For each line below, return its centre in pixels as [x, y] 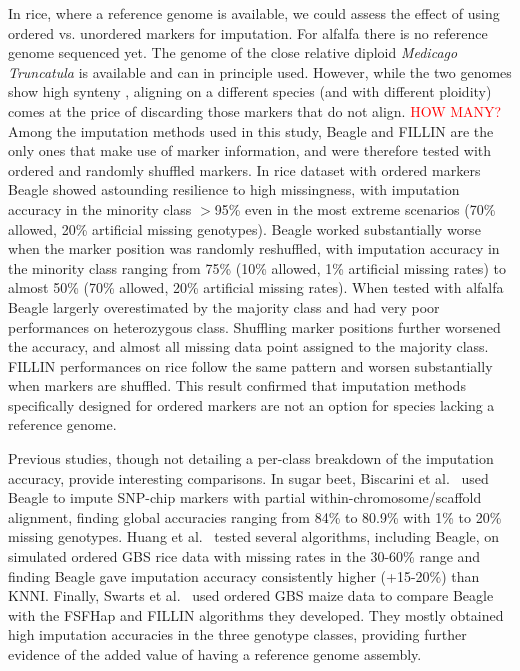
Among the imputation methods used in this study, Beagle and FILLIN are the [251, 130]
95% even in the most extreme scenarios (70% [355, 208]
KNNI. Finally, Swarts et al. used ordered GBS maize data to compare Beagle [251, 595]
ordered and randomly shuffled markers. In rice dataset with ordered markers [244, 169]
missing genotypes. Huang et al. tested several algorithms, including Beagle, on [254, 536]
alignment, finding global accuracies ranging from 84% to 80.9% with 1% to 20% [255, 516]
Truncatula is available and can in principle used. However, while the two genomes [260, 71]
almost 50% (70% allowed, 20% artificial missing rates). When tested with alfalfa [256, 287]
